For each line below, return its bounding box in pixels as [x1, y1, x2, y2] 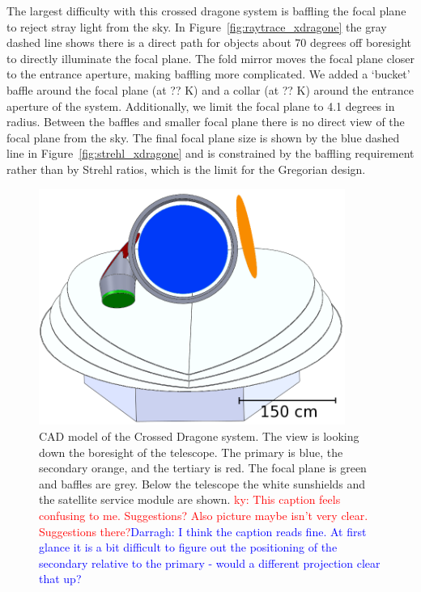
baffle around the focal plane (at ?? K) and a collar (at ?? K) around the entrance [6, 81, 414, 98]
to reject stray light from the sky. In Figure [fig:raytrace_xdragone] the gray [6, 18, 387, 35]
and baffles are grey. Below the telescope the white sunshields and [39, 475, 366, 492]
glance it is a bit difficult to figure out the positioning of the [39, 539, 338, 556]
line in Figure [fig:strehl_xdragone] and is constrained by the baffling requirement [6, 145, 415, 162]
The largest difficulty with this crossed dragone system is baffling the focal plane [6, 2, 406, 19]
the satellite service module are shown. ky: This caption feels [39, 491, 341, 508]
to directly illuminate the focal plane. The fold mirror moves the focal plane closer [6, 49, 415, 66]
